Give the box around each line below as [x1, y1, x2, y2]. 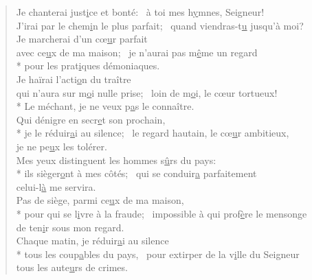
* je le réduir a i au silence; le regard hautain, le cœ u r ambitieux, [16, 126, 289, 140]
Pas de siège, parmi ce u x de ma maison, [16, 193, 184, 207]
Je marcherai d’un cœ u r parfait [16, 32, 148, 46]
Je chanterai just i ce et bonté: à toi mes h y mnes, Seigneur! [16, 5, 265, 19]
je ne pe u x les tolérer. [16, 139, 107, 153]
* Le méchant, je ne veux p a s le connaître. [16, 99, 194, 113]
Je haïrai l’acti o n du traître [16, 71, 131, 86]
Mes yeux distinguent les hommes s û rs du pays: [16, 152, 216, 167]
